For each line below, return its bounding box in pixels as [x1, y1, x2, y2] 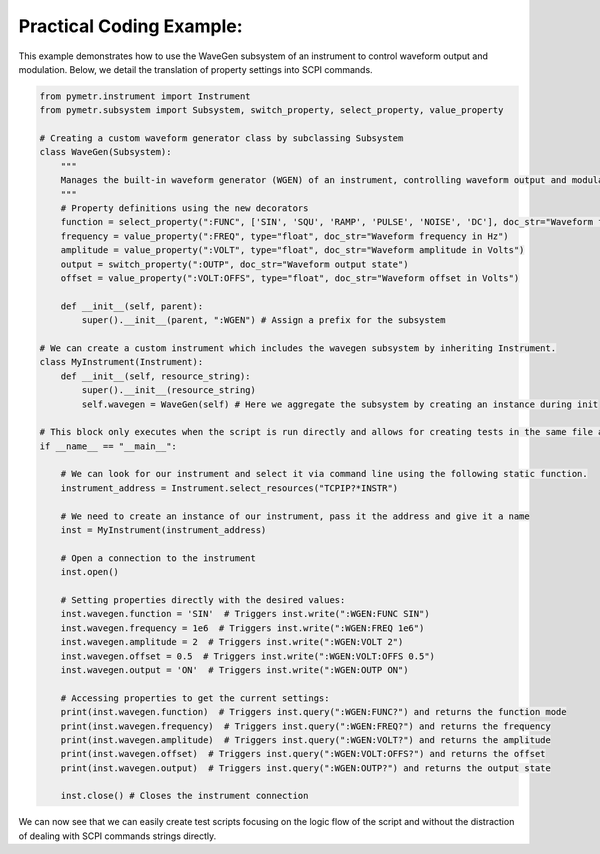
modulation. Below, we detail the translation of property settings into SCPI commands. [18, 63, 374, 75]
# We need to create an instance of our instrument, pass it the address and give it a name [60, 510, 530, 522]
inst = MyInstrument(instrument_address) [60, 525, 267, 536]
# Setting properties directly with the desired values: [60, 594, 346, 605]
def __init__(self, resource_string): [60, 370, 251, 382]
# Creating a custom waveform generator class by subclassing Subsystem [39, 133, 404, 144]
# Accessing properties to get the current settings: [60, 692, 330, 704]
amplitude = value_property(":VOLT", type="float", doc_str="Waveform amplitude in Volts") [60, 245, 525, 256]
